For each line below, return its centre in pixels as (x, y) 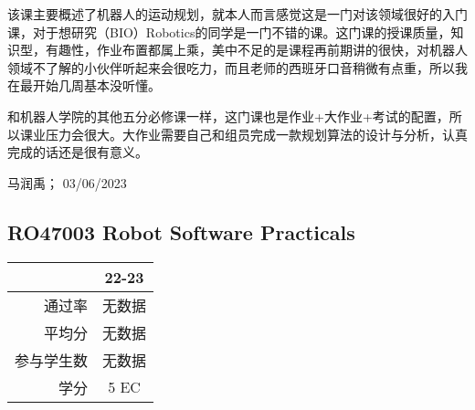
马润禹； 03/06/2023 (67, 182)
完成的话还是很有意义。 (78, 152)
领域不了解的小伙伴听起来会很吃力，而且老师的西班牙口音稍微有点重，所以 (231, 67)
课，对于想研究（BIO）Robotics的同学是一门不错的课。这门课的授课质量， (229, 32)
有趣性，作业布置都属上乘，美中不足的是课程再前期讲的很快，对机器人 (256, 50)
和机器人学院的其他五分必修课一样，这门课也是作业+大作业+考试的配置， (228, 116)
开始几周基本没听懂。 (96, 85)
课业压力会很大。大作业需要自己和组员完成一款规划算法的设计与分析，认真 (243, 134)
